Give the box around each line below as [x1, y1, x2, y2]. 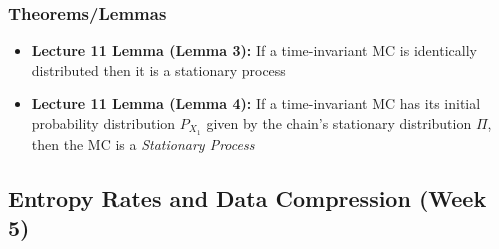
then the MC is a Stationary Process [31, 133, 255, 154]
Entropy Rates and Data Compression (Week [8, 182, 487, 213]
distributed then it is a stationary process [31, 59, 286, 80]
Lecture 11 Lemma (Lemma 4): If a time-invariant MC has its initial [31, 93, 481, 114]
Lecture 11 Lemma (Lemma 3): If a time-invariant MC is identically [31, 40, 477, 61]
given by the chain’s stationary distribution [206, 113, 472, 133]
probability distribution [31, 113, 176, 133]
